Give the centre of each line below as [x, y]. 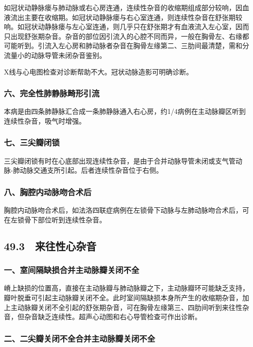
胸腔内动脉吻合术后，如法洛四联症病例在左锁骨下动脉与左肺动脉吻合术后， [123, 210]
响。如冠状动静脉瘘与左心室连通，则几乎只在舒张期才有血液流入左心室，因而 [126, 27]
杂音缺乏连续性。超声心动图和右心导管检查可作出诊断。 [113, 317]
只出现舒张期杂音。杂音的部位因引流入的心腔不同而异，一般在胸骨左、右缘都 [126, 36]
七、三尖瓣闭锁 [32, 142]
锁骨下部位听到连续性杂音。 [62, 219]
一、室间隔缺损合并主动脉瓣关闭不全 [72, 270]
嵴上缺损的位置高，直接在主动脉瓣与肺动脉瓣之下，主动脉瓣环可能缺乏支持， [126, 288]
